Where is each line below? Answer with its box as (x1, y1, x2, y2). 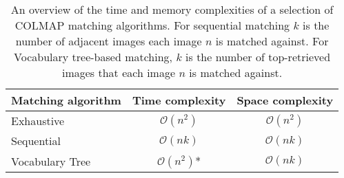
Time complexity (132, 92, 226, 108)
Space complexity (236, 92, 334, 108)
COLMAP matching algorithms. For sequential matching (14, 17, 290, 33)
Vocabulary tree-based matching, (14, 49, 173, 65)
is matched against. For (215, 33, 329, 49)
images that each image (61, 65, 176, 80)
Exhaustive (11, 113, 65, 129)
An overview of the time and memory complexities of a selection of (10, 1, 334, 17)
